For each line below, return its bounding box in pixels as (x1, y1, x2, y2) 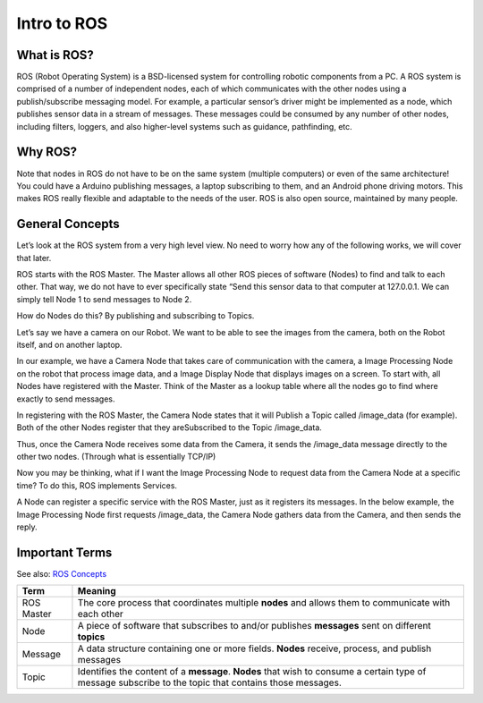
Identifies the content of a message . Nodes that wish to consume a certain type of (77, 665, 427, 678)
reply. (16, 521, 38, 532)
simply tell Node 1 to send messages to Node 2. (16, 293, 192, 304)
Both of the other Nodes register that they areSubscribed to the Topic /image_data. (16, 422, 322, 433)
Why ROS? (16, 144, 78, 160)
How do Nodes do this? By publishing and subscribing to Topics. (16, 310, 255, 321)
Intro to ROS (16, 13, 108, 33)
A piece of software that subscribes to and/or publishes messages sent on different (77, 620, 431, 632)
